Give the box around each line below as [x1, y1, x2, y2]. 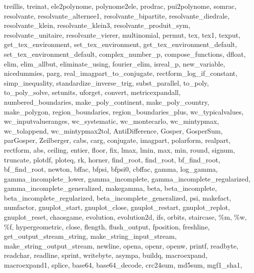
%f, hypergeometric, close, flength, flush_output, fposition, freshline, [4, 221, 210, 231]
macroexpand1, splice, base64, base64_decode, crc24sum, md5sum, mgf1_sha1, [4, 260, 242, 270]
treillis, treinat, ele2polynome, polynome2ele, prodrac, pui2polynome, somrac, [4, 1, 237, 11]
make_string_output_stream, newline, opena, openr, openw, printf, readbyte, [4, 240, 239, 250]
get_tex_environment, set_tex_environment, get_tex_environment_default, [4, 39, 237, 49]
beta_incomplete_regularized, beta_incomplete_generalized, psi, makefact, [4, 192, 231, 203]
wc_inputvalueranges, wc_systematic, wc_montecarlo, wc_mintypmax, [4, 116, 219, 126]
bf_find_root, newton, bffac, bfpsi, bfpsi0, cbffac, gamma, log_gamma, [4, 164, 218, 174]
